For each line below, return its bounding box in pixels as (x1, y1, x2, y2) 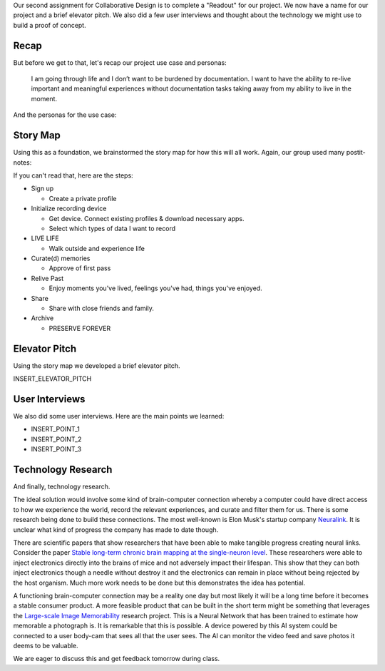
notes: (13, 158, 32, 167)
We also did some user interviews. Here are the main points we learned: (13, 412, 225, 420)
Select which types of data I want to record (48, 224, 176, 232)
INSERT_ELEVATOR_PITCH (13, 374, 92, 383)
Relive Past (31, 274, 64, 282)
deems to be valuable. (13, 641, 78, 650)
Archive (31, 314, 54, 322)
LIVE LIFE (31, 234, 60, 242)
